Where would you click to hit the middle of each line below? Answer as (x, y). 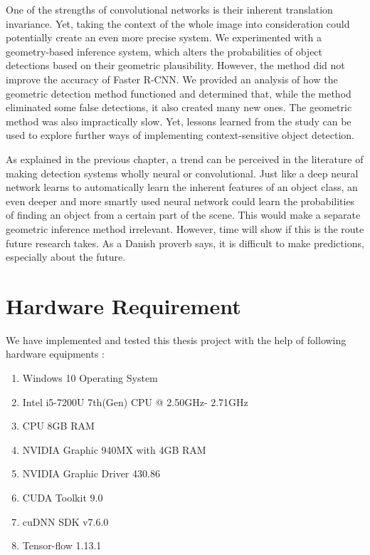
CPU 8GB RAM (58, 426)
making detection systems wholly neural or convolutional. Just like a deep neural (182, 173)
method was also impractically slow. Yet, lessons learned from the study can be (179, 121)
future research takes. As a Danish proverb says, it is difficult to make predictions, (185, 243)
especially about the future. (66, 257)
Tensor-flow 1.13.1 (62, 545)
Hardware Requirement (123, 305)
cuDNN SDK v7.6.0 (65, 521)
